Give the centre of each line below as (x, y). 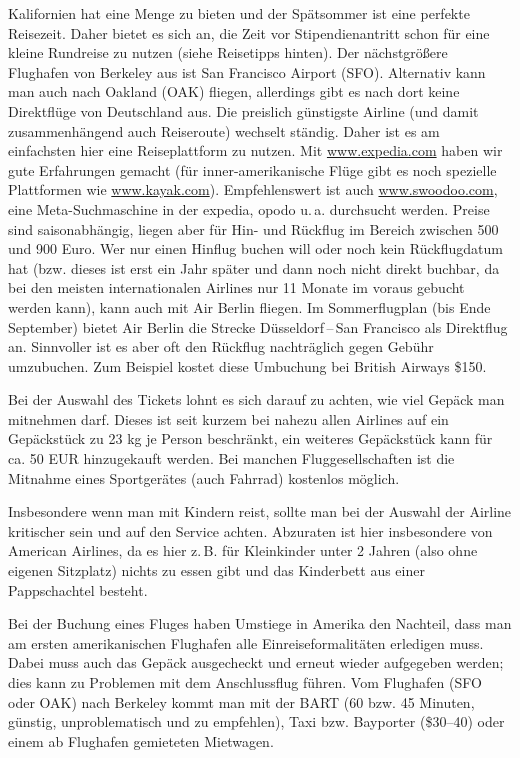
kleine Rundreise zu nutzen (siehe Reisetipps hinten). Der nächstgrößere (228, 52)
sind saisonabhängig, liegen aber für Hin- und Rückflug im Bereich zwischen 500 (253, 228)
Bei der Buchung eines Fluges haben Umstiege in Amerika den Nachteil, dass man (260, 623)
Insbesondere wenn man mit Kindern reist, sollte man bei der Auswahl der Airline (260, 511)
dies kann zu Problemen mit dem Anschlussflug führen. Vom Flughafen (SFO (245, 682)
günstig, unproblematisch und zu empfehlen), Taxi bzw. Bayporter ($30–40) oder (256, 721)
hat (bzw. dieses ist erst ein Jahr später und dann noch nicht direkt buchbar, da (254, 267)
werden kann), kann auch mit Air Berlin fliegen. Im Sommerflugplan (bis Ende (249, 306)
